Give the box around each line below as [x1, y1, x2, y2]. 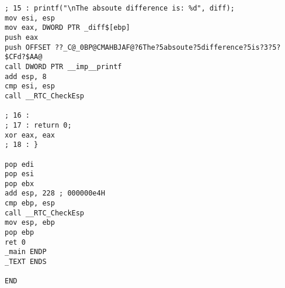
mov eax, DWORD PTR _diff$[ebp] [5, 23, 130, 32]
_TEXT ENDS [5, 258, 47, 266]
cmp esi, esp [5, 82, 55, 91]
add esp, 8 [5, 72, 47, 81]
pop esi [5, 170, 34, 179]
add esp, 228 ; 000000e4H [5, 189, 105, 198]
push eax [5, 33, 39, 42]
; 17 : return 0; [5, 121, 72, 129]
